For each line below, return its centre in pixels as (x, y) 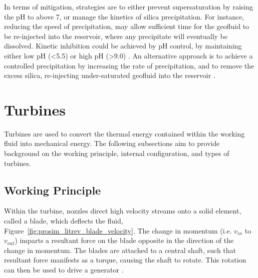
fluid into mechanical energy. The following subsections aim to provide (112, 143)
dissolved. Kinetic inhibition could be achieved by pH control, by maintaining (123, 46)
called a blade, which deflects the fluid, (64, 221)
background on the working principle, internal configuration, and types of (117, 153)
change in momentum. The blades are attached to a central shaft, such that (120, 250)
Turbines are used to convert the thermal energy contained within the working (124, 133)
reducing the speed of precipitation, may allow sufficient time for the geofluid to (127, 26)
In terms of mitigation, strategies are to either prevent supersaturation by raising (128, 6)
